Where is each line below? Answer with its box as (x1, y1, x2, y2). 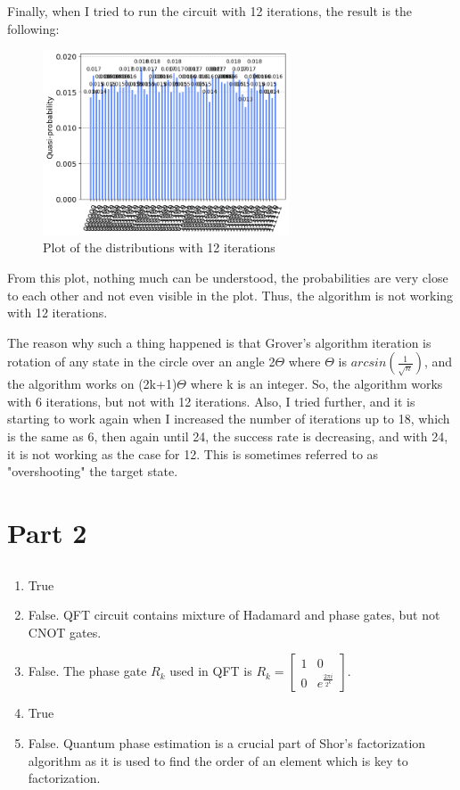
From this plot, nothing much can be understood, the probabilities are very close (7, 267, 448, 286)
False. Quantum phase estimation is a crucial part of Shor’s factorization (28, 733, 426, 752)
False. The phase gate (28, 662, 147, 680)
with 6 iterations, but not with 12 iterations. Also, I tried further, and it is (7, 391, 415, 410)
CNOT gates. (28, 622, 102, 641)
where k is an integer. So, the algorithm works (190, 374, 443, 393)
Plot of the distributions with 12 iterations (43, 238, 275, 257)
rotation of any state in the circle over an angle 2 (7, 352, 275, 371)
